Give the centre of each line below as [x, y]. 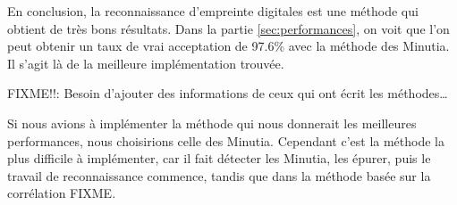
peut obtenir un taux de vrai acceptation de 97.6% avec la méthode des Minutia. [228, 46]
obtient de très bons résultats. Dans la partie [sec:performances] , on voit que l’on [228, 28]
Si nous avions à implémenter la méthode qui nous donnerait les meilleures [212, 123]
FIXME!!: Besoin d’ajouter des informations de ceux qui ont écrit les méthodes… [228, 93]
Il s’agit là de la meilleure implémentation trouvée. [146, 63]
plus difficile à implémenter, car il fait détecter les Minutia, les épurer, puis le [219, 158]
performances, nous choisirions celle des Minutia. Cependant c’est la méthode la [226, 140]
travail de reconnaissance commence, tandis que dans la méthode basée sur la [219, 175]
